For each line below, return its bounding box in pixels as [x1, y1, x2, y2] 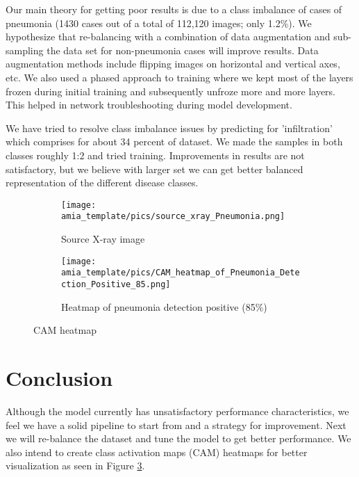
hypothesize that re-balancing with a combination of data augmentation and [6, 29, 331, 44]
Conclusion [6, 363, 113, 391]
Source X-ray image [61, 232, 145, 246]
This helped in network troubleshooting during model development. [6, 97, 292, 112]
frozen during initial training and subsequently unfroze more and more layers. [6, 83, 336, 98]
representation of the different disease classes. [6, 175, 199, 190]
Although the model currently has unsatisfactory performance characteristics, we [6, 403, 349, 418]
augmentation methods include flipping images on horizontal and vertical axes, [6, 56, 340, 71]
